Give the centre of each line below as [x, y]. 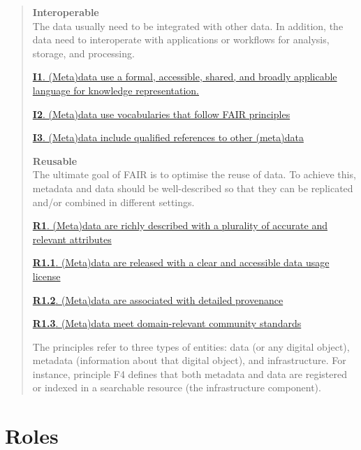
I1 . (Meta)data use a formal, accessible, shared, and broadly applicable [185, 77]
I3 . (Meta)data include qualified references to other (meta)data [168, 137]
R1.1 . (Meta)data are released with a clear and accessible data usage [181, 262]
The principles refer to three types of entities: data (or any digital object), [191, 346]
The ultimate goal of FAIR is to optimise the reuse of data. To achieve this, [194, 174]
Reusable [55, 160]
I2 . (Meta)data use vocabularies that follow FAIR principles [161, 114]
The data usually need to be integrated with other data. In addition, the [188, 26]
